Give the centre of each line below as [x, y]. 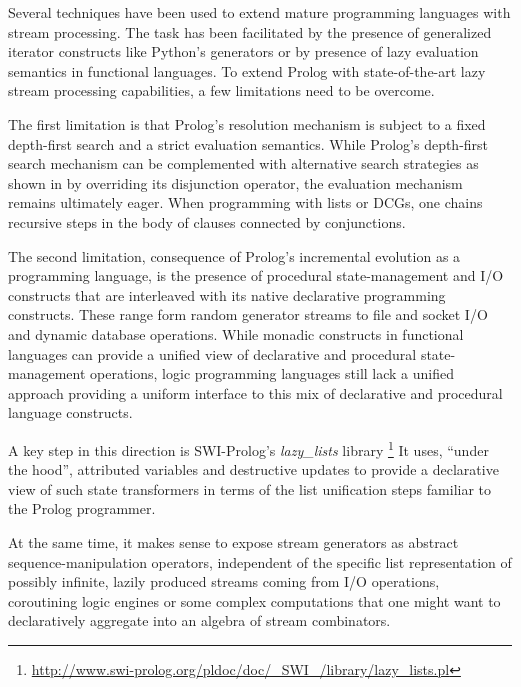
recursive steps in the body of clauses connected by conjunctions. [207, 221]
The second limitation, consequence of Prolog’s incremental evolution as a [234, 255]
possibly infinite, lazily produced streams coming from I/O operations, [224, 581]
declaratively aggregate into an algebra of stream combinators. [199, 620]
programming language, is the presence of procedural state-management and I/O [256, 275]
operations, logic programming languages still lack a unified [272, 373]
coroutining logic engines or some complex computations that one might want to [254, 600]
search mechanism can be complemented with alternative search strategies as [243, 163]
